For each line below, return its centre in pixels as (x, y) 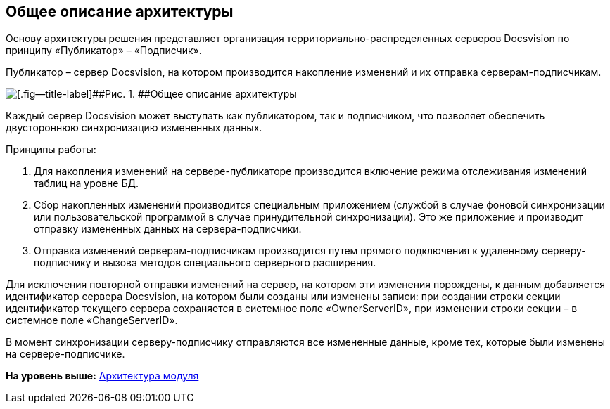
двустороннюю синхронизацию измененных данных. (134, 128)
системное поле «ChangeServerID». (92, 320)
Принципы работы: (51, 150)
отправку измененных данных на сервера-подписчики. (168, 229)
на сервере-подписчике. (65, 354)
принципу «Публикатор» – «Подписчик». (104, 51)
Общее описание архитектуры (120, 12)
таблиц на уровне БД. (86, 183)
